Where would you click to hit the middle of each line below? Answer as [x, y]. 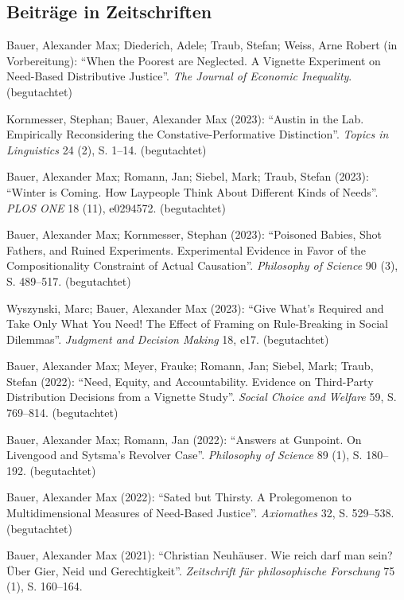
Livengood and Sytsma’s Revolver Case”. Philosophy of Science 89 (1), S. [185, 455]
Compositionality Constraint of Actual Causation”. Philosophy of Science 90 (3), [202, 265]
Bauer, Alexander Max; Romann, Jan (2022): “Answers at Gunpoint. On [184, 439]
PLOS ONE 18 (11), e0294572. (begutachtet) [116, 207]
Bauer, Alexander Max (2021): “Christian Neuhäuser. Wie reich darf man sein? [200, 555]
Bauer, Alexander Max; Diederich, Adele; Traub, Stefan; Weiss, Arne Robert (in [202, 45]
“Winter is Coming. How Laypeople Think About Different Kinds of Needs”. [192, 191]
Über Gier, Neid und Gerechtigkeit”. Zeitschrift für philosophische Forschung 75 [201, 570]
